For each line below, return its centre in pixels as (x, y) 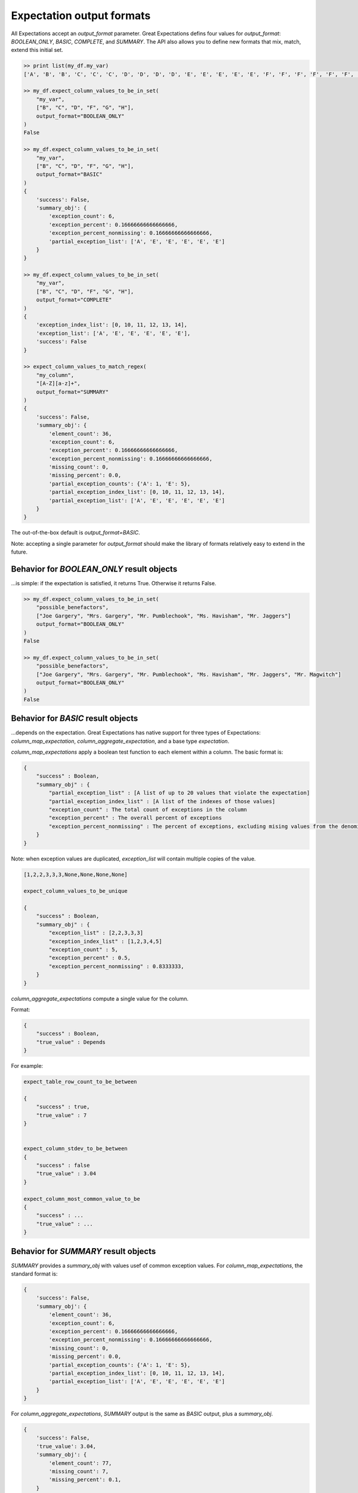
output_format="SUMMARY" (72, 392)
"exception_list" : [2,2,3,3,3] (96, 933)
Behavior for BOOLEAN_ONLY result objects (94, 569)
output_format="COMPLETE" (74, 300)
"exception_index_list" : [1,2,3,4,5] (105, 941)
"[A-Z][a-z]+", (58, 383)
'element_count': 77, (80, 1463)
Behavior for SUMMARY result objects (84, 1251)
